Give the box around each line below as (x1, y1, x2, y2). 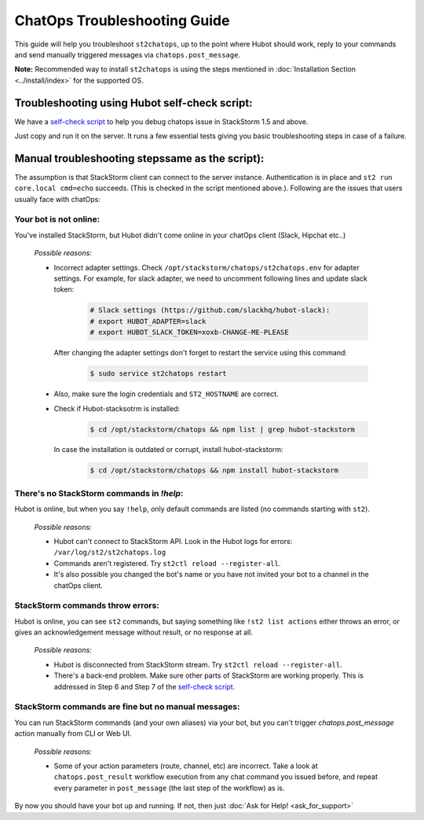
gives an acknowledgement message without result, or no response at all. (14, 627, 253, 637)
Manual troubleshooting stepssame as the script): (14, 152, 265, 165)
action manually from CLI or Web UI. (14, 729, 132, 738)
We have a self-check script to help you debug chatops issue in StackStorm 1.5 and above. (14, 116, 309, 126)
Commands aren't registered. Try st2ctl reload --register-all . (53, 558, 281, 568)
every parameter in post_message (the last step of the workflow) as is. (53, 783, 285, 792)
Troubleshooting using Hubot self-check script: (14, 96, 253, 109)
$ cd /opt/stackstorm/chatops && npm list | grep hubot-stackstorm (90, 425, 356, 434)
